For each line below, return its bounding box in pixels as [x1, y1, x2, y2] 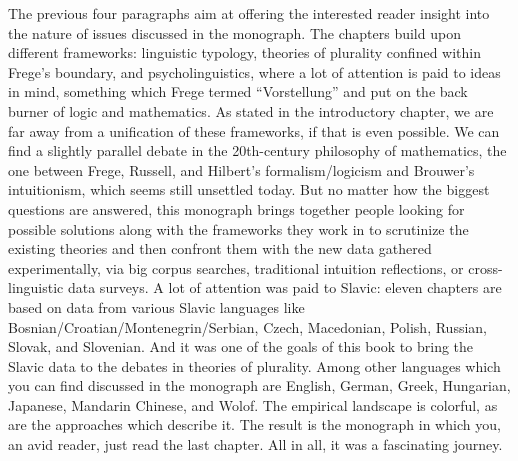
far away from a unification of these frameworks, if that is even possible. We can [8, 120, 500, 141]
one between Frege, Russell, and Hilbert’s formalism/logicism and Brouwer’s [8, 159, 475, 180]
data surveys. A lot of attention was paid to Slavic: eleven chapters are [67, 277, 502, 298]
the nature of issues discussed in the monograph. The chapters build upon [8, 22, 461, 43]
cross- [468, 257, 503, 278]
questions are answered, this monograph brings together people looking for [8, 198, 465, 219]
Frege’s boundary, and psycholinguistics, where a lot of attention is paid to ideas [8, 61, 501, 82]
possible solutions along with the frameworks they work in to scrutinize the [8, 218, 469, 239]
